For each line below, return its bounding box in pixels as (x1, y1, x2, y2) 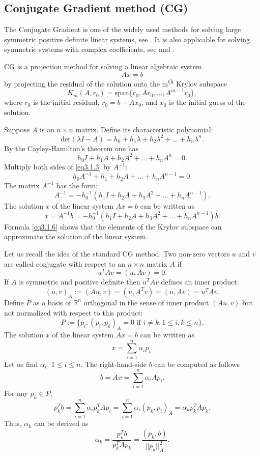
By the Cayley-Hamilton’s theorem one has (4, 142, 139, 153)
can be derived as (34, 418, 89, 429)
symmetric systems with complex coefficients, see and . (4, 44, 175, 54)
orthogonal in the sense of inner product (83, 297, 209, 307)
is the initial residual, (33, 97, 100, 107)
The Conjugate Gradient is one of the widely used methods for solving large (4, 24, 241, 35)
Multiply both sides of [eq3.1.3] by (4, 161, 111, 172)
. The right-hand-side (80, 358, 147, 369)
